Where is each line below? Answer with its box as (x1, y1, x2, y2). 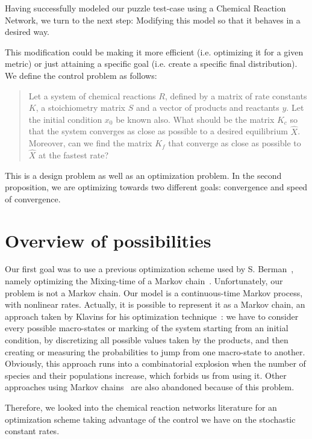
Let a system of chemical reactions (28, 89, 156, 102)
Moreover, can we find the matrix (28, 137, 152, 149)
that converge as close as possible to (168, 137, 301, 149)
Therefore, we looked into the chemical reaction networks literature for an (5, 401, 277, 413)
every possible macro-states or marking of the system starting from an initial (5, 322, 289, 334)
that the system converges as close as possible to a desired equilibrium (28, 125, 288, 137)
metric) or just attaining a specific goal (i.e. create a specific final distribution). (5, 57, 298, 70)
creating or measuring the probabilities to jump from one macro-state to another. (5, 345, 305, 358)
